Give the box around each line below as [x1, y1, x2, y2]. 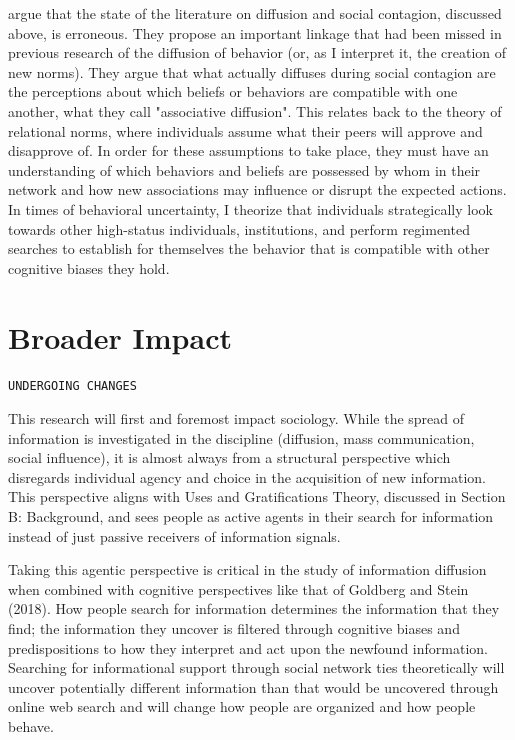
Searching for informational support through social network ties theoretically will [8, 657, 505, 678]
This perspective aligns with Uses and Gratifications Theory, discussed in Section [8, 486, 506, 507]
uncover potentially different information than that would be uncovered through [8, 676, 499, 697]
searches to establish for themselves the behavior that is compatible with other [8, 238, 490, 259]
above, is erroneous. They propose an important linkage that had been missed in [8, 22, 502, 43]
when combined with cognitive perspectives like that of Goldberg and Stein [8, 578, 469, 599]
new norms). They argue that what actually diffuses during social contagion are [8, 61, 496, 82]
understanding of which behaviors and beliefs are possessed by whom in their [8, 159, 481, 180]
